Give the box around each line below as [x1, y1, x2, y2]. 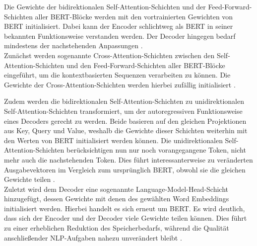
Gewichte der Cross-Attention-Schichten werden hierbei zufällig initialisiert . [4, 79, 236, 89]
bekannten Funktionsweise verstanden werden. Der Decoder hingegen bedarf [4, 30, 236, 41]
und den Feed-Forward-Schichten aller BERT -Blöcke [66, 60, 225, 70]
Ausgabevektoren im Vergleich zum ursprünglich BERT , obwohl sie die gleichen [4, 164, 246, 174]
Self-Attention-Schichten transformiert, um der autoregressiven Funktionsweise [4, 105, 243, 116]
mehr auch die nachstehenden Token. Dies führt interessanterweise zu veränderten [4, 154, 253, 164]
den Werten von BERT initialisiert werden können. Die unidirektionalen [4, 135, 223, 145]
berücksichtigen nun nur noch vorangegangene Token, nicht [66, 145, 246, 155]
